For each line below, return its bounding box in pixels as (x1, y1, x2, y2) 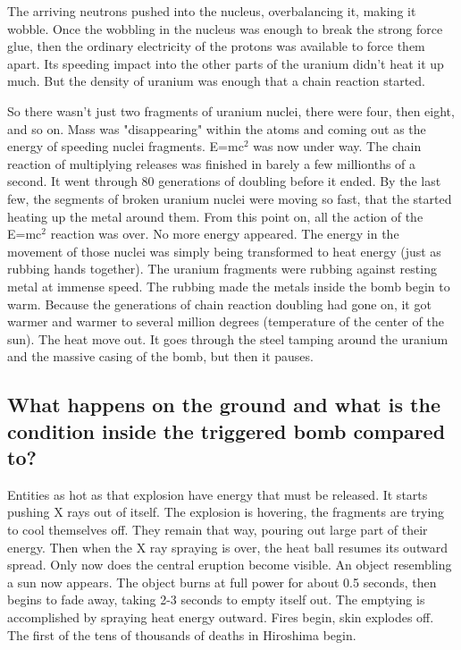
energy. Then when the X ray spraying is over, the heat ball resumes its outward (7, 537, 448, 556)
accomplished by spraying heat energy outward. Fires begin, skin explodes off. (7, 608, 434, 627)
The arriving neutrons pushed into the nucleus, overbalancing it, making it (7, 2, 416, 20)
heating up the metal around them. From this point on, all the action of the (7, 207, 423, 225)
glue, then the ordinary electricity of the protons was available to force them (7, 37, 425, 55)
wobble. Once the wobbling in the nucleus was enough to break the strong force (7, 19, 443, 38)
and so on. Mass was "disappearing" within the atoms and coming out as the (7, 119, 426, 138)
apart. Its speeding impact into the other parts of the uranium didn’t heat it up (7, 54, 444, 72)
